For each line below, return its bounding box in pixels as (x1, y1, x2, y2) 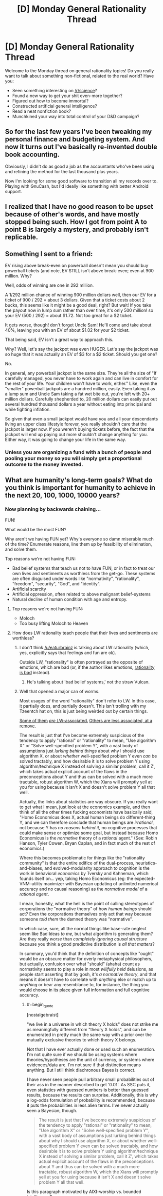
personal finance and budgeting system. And (5, 135, 145, 143)
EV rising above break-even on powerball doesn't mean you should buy (5, 262, 148, 268)
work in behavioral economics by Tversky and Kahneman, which (19, 870, 149, 876)
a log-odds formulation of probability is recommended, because (26, 1097, 155, 1103)
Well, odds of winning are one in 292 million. (5, 282, 94, 288)
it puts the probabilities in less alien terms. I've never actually (26, 1102, 149, 1108)
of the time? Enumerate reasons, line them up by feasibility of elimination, (5, 541, 152, 547)
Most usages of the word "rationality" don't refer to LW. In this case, (19, 698, 156, 703)
